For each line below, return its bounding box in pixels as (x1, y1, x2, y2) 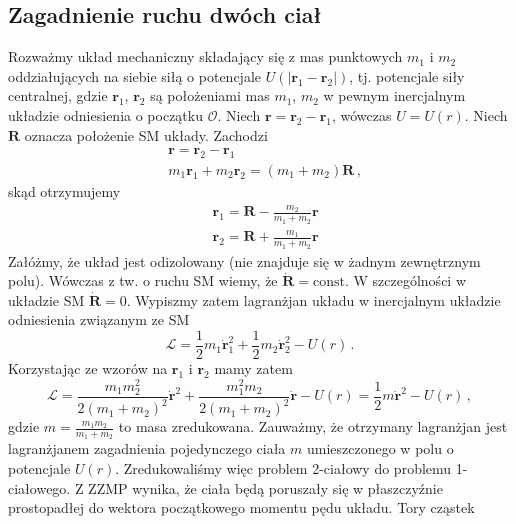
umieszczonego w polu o (306, 438, 454, 459)
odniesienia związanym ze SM (8, 309, 190, 330)
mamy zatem (214, 358, 293, 379)
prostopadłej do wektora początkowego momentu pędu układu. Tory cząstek (8, 497, 475, 518)
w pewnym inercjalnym (323, 85, 466, 106)
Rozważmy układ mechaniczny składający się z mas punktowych (8, 46, 403, 67)
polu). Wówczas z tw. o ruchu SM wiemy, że (8, 270, 278, 291)
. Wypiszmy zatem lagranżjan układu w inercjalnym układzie (126, 289, 501, 310)
